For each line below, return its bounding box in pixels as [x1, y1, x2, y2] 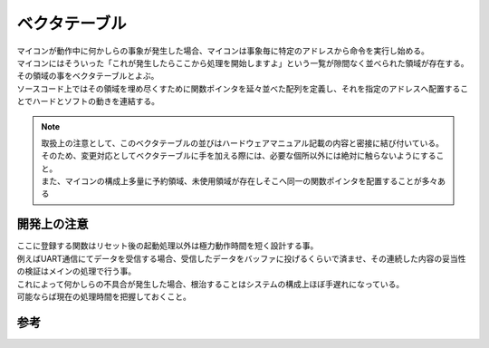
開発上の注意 [16, 217, 89, 232]
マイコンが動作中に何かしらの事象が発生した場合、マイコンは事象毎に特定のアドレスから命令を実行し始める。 [16, 45, 429, 56]
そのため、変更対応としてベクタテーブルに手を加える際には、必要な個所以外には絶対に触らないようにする [41, 150, 436, 161]
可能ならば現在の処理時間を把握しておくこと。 [16, 291, 192, 302]
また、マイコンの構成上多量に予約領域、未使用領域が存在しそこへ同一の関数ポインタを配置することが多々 [41, 176, 438, 187]
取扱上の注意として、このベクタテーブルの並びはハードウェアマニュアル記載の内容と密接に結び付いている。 [41, 137, 444, 149]
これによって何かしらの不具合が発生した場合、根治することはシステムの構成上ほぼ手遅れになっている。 [16, 278, 405, 289]
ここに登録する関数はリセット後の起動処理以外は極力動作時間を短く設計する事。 [16, 240, 319, 251]
